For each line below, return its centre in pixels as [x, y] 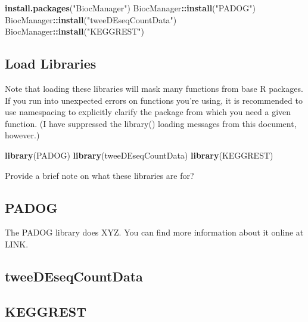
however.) [22, 135]
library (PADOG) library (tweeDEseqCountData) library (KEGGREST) [139, 155]
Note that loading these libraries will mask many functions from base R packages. [154, 88]
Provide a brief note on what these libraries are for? [99, 175]
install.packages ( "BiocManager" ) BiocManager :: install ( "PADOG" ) [130, 8]
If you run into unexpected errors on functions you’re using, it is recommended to [154, 100]
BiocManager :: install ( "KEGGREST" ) [74, 31]
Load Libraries [51, 64]
